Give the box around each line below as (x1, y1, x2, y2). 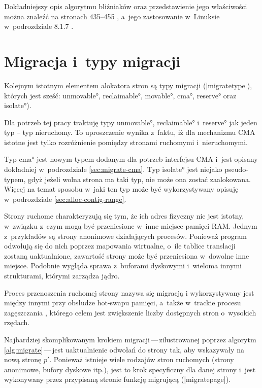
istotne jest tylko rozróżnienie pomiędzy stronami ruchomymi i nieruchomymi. (4, 136, 248, 147)
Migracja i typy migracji (4, 50, 181, 71)
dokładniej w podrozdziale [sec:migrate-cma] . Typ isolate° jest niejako (4, 164, 222, 174)
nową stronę (4, 354, 42, 365)
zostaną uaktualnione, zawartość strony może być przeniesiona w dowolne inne (4, 250, 249, 261)
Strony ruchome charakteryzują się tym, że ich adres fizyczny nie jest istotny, (4, 210, 244, 221)
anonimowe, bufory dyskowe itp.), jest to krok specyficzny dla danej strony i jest (4, 364, 256, 374)
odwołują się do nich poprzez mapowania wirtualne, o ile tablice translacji (4, 240, 236, 251)
